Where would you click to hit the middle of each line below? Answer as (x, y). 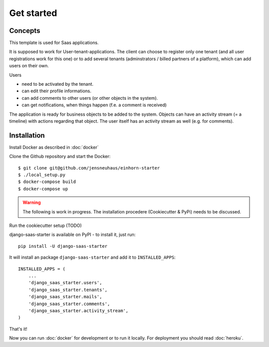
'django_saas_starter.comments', (69, 304)
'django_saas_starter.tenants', (68, 290)
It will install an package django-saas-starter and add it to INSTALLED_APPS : (92, 257)
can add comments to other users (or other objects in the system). (90, 98)
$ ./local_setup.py (42, 175)
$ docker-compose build (47, 182)
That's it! (18, 329)
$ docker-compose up (43, 189)
